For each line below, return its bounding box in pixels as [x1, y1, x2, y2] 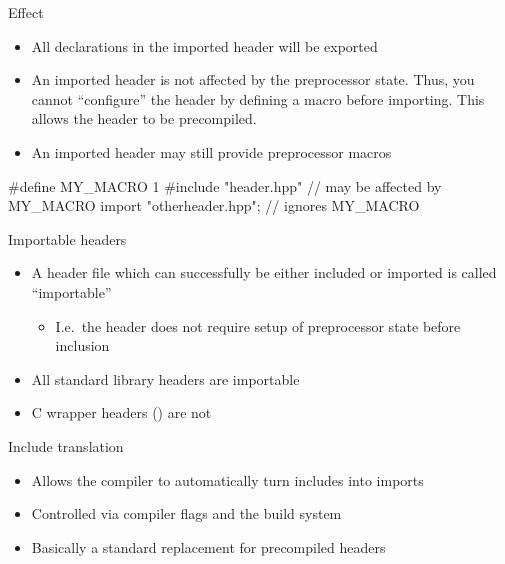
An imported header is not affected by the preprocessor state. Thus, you [31, 69, 475, 90]
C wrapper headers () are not [31, 402, 212, 423]
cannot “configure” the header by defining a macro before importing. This [31, 88, 485, 109]
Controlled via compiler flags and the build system [31, 503, 342, 524]
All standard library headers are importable [31, 368, 300, 389]
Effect [8, 2, 44, 22]
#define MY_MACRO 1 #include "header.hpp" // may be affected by [8, 175, 442, 196]
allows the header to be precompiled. [31, 108, 257, 129]
